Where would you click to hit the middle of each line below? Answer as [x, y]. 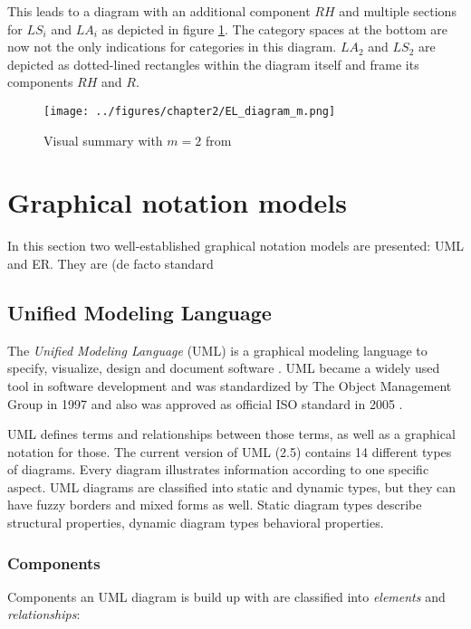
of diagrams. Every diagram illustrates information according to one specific [218, 469]
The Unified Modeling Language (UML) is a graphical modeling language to [217, 350]
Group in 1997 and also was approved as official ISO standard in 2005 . [205, 403]
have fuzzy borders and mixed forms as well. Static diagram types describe [215, 505]
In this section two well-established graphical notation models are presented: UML [235, 246]
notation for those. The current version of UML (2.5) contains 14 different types [230, 451]
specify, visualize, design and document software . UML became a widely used [224, 368]
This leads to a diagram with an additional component [159, 11]
